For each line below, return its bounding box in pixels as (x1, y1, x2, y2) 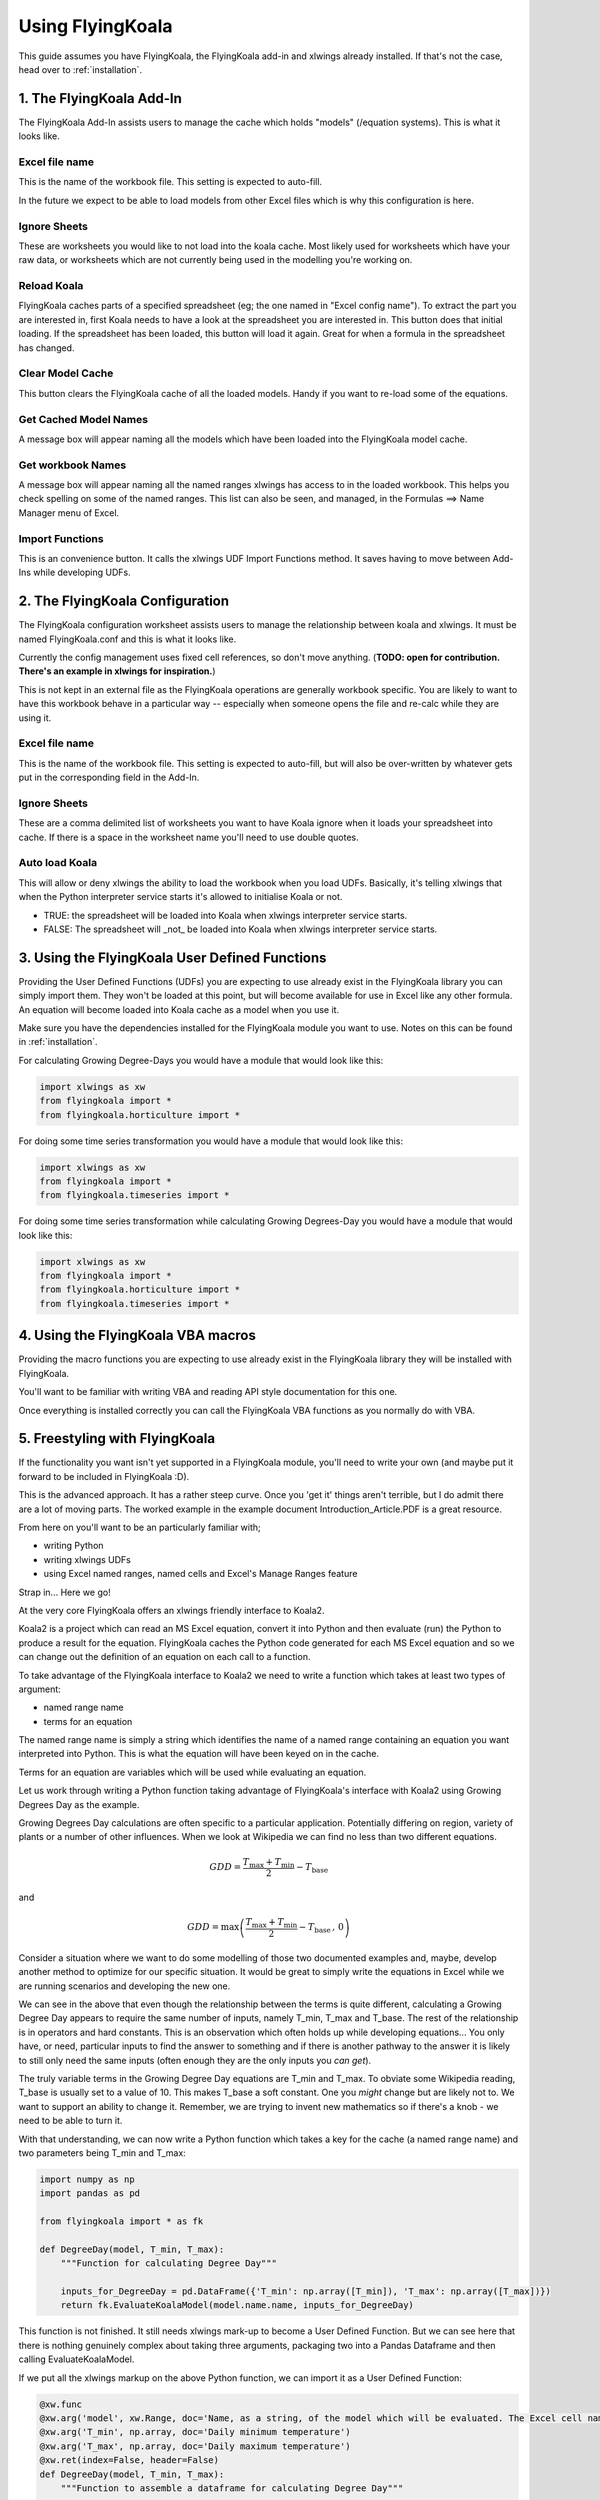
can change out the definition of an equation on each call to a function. (18, 1651, 311, 1663)
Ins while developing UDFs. (18, 566, 131, 579)
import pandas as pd (39, 2188, 140, 2199)
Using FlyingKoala (18, 15, 173, 37)
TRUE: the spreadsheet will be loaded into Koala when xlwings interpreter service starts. (43, 909, 408, 921)
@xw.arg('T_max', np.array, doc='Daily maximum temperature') (39, 2440, 351, 2452)
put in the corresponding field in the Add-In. (18, 771, 200, 784)
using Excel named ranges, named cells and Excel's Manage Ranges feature (43, 1568, 358, 1580)
